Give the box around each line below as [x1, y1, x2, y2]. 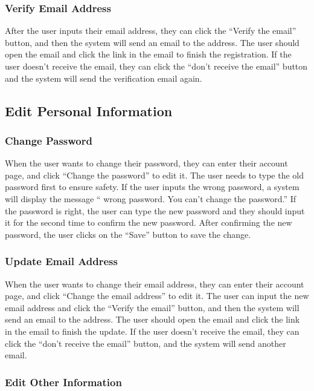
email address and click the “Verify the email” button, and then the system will [5, 301, 300, 314]
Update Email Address [5, 254, 118, 269]
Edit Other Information [5, 374, 122, 389]
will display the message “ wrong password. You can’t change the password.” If [5, 192, 296, 205]
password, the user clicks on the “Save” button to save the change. [5, 228, 251, 240]
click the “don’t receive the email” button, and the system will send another [5, 337, 286, 349]
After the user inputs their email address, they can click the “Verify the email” [5, 24, 296, 37]
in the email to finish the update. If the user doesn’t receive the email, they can [5, 324, 300, 337]
